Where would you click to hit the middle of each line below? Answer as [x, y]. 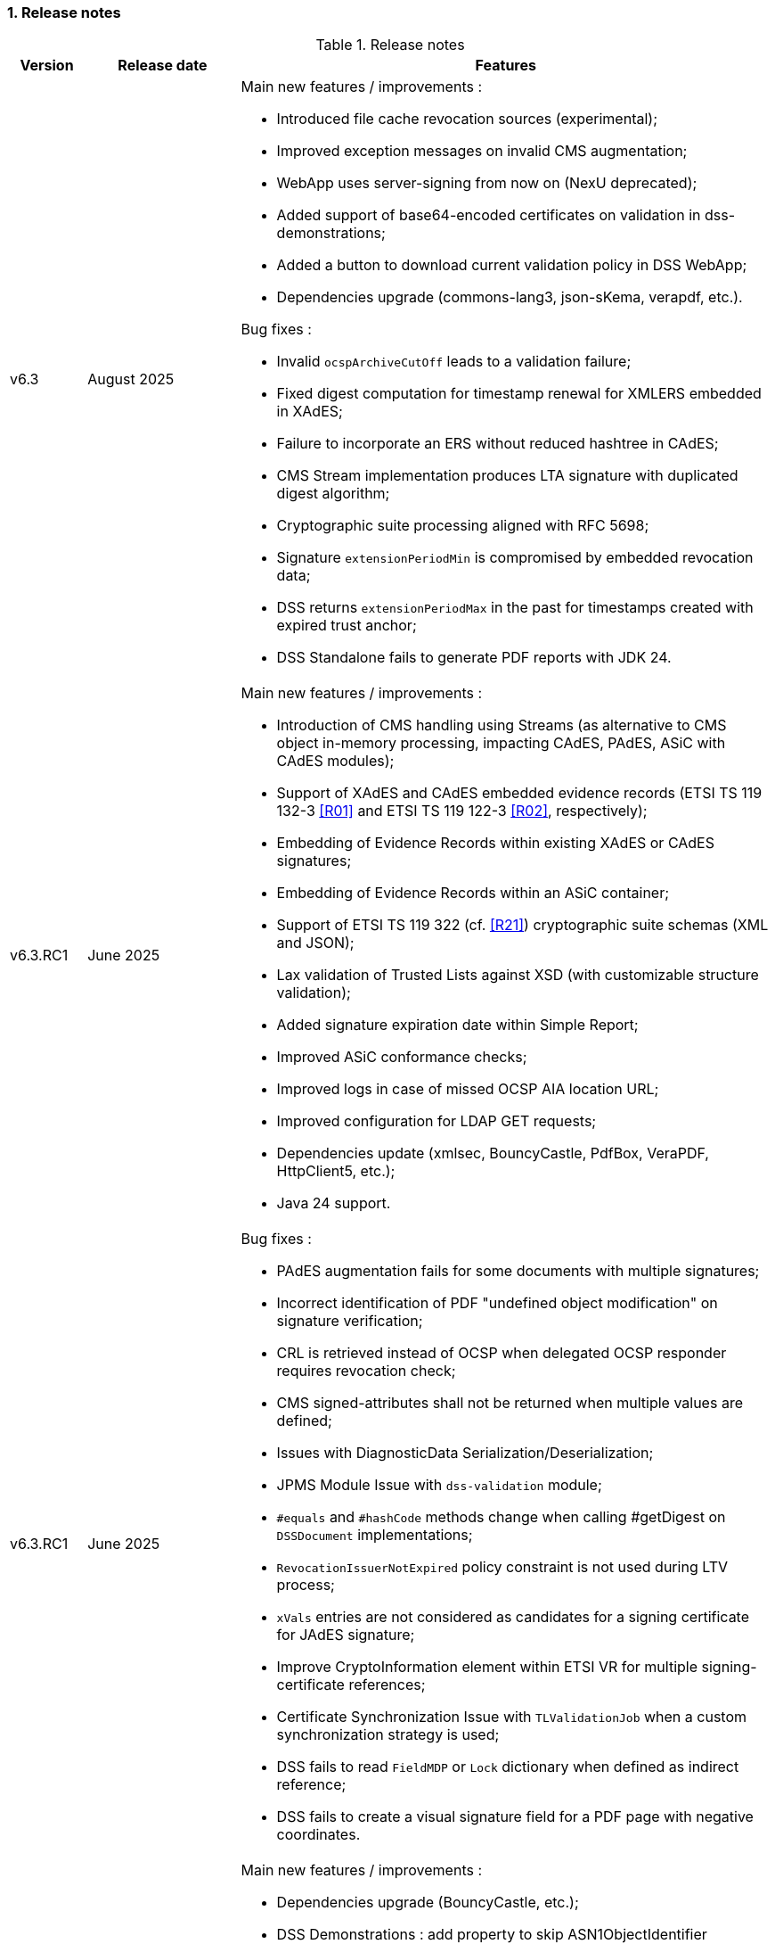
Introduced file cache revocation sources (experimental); [467, 119]
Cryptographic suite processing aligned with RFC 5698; [463, 526]
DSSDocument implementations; [375, 1535]
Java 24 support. [334, 1203]
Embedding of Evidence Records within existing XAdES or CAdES [495, 843]
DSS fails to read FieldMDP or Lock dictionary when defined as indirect [508, 1767]
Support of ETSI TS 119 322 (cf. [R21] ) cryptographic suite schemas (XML [522, 925]
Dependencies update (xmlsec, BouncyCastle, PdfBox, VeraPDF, [493, 1153]
